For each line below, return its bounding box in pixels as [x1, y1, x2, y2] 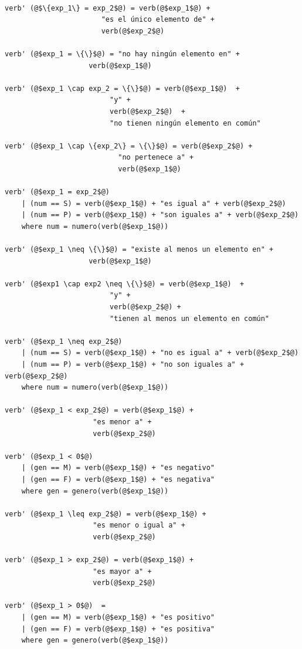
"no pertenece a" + [118, 153, 194, 162]
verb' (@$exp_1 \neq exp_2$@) [5, 337, 123, 346]
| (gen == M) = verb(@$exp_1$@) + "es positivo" [21, 613, 215, 622]
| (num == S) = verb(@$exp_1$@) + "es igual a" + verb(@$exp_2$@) [21, 199, 286, 208]
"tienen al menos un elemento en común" [109, 314, 270, 323]
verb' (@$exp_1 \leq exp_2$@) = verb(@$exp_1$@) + [5, 509, 206, 518]
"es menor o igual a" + [93, 521, 185, 530]
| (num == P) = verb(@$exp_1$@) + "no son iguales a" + [21, 360, 245, 369]
